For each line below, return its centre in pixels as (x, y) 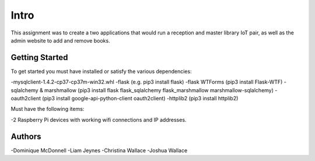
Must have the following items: (48, 109)
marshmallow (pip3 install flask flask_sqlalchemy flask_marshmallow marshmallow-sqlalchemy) (159, 90)
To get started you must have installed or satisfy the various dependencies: (101, 71)
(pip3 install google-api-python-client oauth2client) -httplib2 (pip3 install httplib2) (140, 99)
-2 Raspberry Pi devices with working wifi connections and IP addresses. (99, 120)
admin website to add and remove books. (60, 40)
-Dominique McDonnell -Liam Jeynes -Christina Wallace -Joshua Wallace (99, 150)
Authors (26, 136)
